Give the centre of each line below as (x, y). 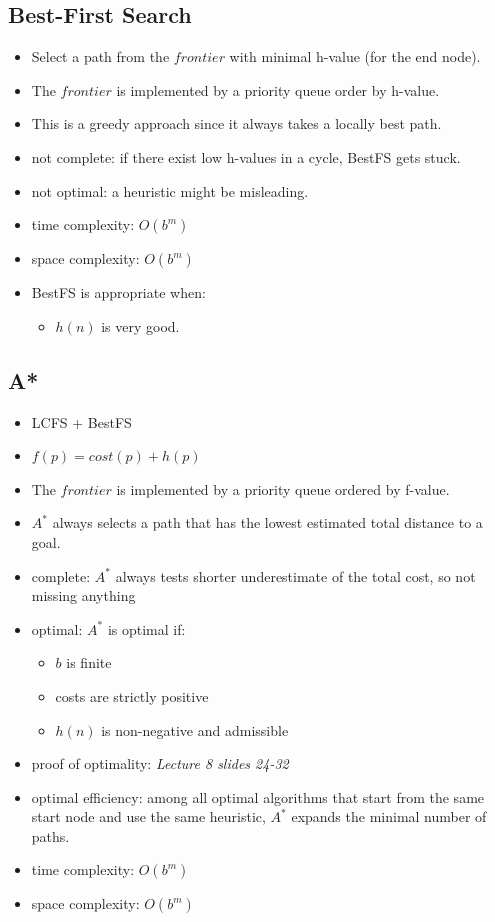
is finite (89, 662)
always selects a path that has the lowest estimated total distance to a (267, 522)
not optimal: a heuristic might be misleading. (170, 190)
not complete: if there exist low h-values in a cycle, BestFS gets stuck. (246, 156)
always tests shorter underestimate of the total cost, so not (295, 575)
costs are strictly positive (132, 695)
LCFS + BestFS (81, 421)
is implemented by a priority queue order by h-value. (278, 89)
